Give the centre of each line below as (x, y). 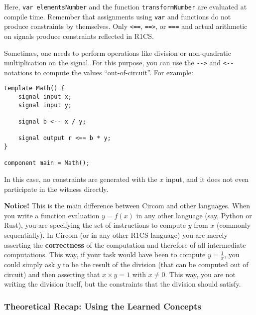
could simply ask (30, 264)
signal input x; (45, 97)
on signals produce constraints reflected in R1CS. (79, 36)
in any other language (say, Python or (194, 215)
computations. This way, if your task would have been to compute (105, 254)
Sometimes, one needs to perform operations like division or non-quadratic (118, 53)
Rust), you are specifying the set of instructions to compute (95, 225)
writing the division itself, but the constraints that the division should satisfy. (123, 284)
